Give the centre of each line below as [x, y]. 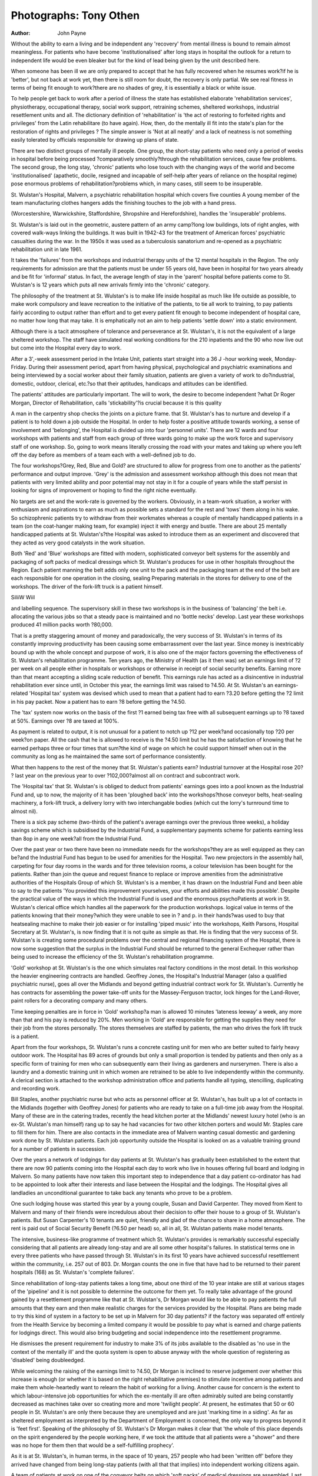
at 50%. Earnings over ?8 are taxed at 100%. [65, 721]
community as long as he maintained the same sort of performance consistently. [108, 756]
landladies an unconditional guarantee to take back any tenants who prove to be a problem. [122, 1193]
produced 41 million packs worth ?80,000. [62, 625]
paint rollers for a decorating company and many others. [79, 1001]
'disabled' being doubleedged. [48, 1360]
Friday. [19, 367]
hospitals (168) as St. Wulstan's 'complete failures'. [73, 1272]
